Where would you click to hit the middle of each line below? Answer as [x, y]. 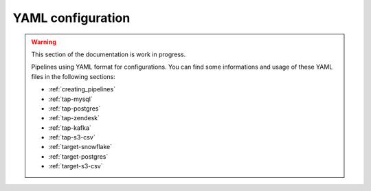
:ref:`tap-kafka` [70, 128]
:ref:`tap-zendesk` [74, 118]
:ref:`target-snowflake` [80, 147]
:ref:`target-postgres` [78, 156]
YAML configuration [71, 18]
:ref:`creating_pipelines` [82, 89]
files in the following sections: [74, 76]
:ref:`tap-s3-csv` [72, 137]
